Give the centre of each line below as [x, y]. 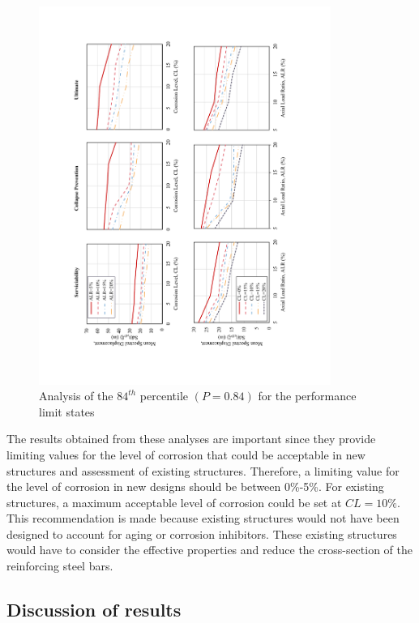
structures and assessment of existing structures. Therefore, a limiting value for [203, 470]
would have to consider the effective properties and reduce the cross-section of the [210, 550]
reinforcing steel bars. [60, 566]
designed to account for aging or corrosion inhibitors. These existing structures [202, 533]
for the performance [307, 396]
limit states [67, 411]
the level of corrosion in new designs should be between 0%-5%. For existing [195, 486]
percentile [164, 396]
